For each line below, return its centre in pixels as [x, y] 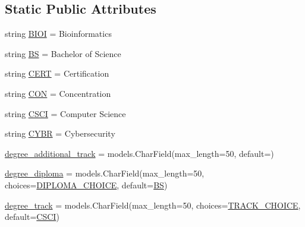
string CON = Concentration [58, 93]
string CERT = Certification [57, 73]
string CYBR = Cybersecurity [60, 133]
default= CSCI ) [32, 217]
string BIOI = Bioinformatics [58, 34]
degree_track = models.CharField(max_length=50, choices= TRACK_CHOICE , [153, 205]
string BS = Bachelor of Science [63, 53]
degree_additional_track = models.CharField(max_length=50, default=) [139, 153]
